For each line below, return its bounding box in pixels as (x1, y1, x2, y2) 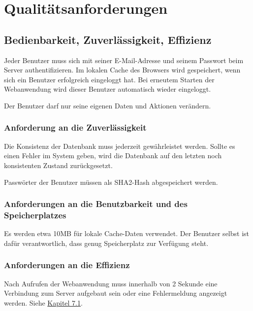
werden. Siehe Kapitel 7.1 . (4, 297, 83, 308)
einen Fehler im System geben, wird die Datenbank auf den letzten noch (4, 150, 222, 161)
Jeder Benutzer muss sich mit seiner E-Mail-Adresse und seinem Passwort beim (4, 55, 244, 65)
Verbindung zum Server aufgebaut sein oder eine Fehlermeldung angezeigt (4, 288, 227, 298)
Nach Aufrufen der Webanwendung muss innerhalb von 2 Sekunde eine (4, 278, 218, 288)
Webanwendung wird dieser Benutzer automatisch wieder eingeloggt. (4, 84, 211, 94)
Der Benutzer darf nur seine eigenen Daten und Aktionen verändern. (4, 100, 211, 110)
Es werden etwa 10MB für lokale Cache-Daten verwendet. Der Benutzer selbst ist (4, 228, 250, 239)
